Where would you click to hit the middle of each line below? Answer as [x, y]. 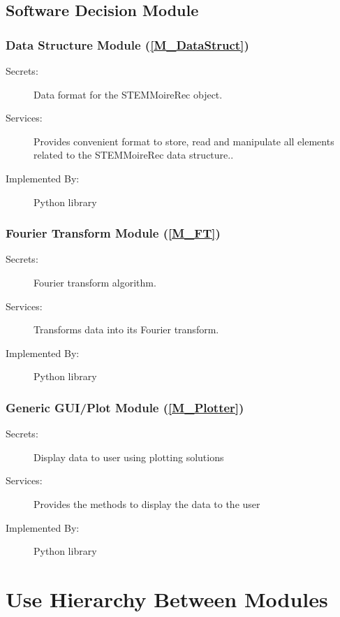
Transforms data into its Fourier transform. [126, 329]
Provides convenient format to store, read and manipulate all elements [184, 141]
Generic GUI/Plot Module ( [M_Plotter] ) [125, 407]
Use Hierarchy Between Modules [167, 598]
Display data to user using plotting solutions [129, 457]
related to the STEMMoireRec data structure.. [134, 155]
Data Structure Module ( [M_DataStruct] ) [127, 44]
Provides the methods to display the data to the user [147, 503]
